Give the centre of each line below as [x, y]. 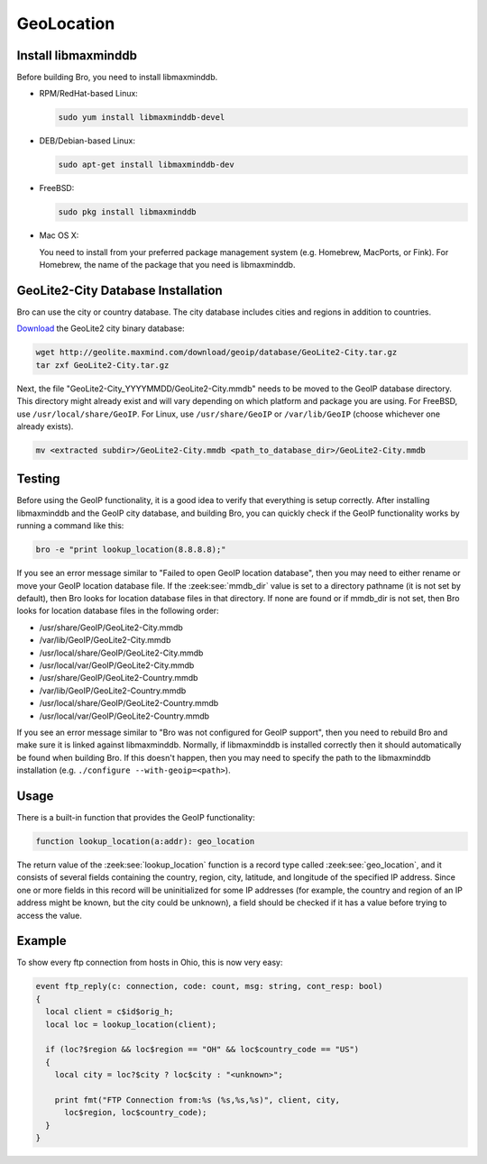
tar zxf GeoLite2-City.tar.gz [102, 365]
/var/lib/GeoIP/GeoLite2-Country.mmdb [113, 691]
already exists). [45, 426]
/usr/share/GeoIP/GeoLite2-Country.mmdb [119, 678]
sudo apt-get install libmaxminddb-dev [146, 165]
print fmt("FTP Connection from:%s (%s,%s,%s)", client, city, [198, 1100]
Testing [38, 479]
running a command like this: [70, 526]
